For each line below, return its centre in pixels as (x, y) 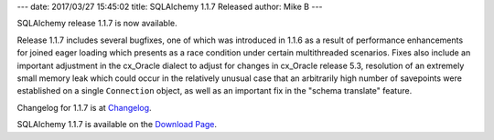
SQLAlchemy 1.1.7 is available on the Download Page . (117, 125)
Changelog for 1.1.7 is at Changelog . (84, 107)
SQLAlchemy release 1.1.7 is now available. (97, 24)
